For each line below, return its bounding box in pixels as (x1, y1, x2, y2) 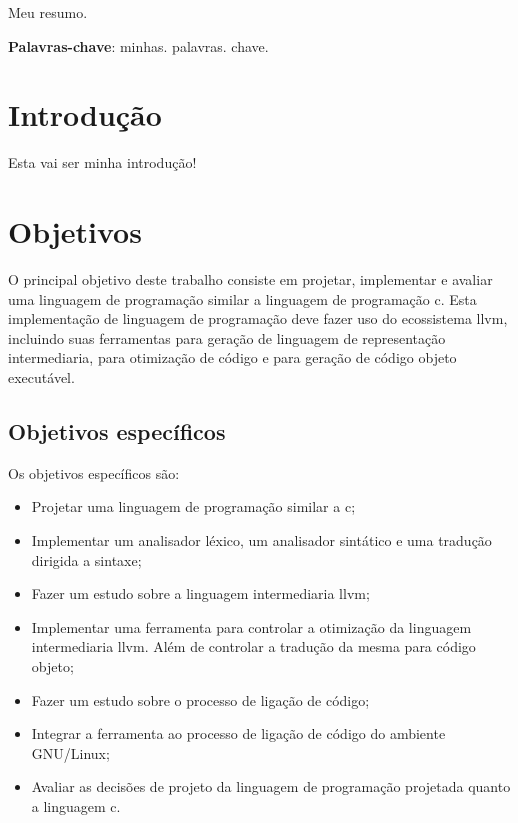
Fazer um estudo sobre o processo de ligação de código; (31, 689, 370, 710)
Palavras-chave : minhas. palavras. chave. (8, 35, 269, 56)
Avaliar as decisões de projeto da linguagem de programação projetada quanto (31, 776, 511, 797)
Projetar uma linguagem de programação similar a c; (31, 496, 356, 517)
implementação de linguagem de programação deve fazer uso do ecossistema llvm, (8, 308, 508, 329)
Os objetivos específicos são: (8, 462, 180, 483)
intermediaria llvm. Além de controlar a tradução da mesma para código (31, 636, 476, 657)
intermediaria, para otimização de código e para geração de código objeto (8, 347, 457, 368)
